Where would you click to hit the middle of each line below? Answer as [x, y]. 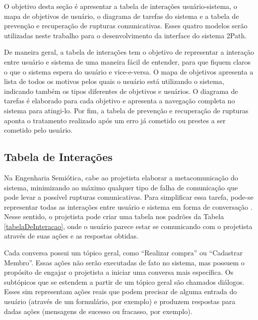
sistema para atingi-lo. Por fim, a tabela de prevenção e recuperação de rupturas [126, 110]
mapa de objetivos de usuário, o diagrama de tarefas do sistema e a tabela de [122, 16]
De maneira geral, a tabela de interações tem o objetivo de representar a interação [129, 52]
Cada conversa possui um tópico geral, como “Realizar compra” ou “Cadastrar [123, 253]
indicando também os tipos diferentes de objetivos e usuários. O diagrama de [121, 91]
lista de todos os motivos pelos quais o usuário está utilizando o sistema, [114, 81]
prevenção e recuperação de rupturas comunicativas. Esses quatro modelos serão [126, 26]
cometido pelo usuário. [38, 130]
